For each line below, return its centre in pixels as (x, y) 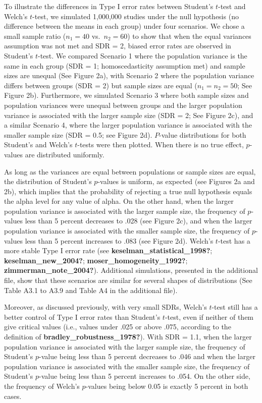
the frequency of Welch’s (42, 386)
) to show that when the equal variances (189, 36)
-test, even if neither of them (209, 316)
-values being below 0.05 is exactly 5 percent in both (167, 386)
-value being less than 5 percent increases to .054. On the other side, (144, 376)
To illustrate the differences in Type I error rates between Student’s (109, 6)
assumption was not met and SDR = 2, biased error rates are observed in (118, 46)
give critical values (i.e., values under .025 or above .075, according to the (118, 327)
